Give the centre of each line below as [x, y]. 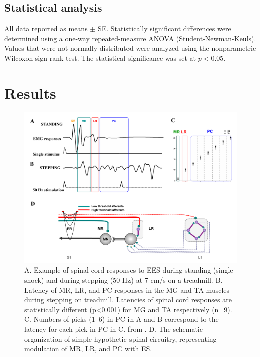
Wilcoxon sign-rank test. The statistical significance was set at [100, 58]
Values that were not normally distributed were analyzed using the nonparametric [130, 48]
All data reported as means [46, 28]
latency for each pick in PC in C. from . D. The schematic [113, 329]
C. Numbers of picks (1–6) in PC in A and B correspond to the [121, 319]
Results [30, 92]
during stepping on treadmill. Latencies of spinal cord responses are [128, 299]
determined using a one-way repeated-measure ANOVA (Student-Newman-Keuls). [130, 38]
